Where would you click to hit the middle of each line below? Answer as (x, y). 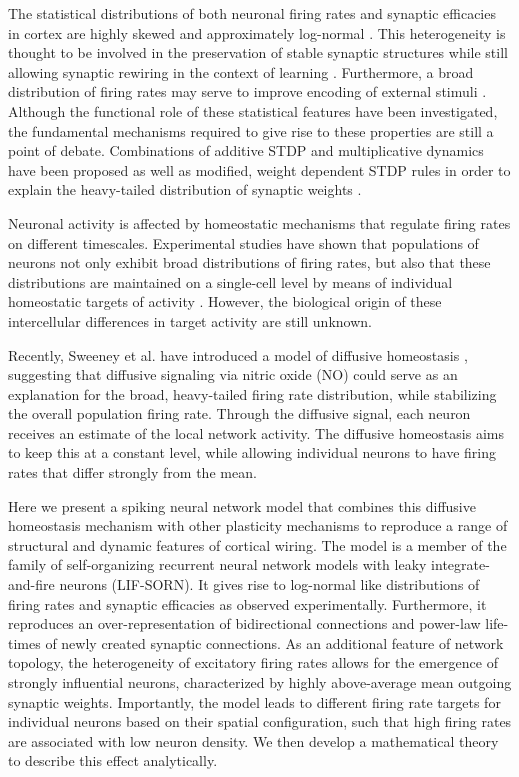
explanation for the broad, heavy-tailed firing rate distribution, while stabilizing (252, 393)
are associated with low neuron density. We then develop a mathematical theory (253, 740)
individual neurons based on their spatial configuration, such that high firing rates (260, 721)
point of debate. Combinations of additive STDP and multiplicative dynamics (246, 150)
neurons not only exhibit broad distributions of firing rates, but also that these (249, 262)
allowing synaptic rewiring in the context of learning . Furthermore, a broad (241, 71)
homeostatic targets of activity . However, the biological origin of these (225, 301)
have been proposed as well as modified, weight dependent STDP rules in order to (259, 169)
